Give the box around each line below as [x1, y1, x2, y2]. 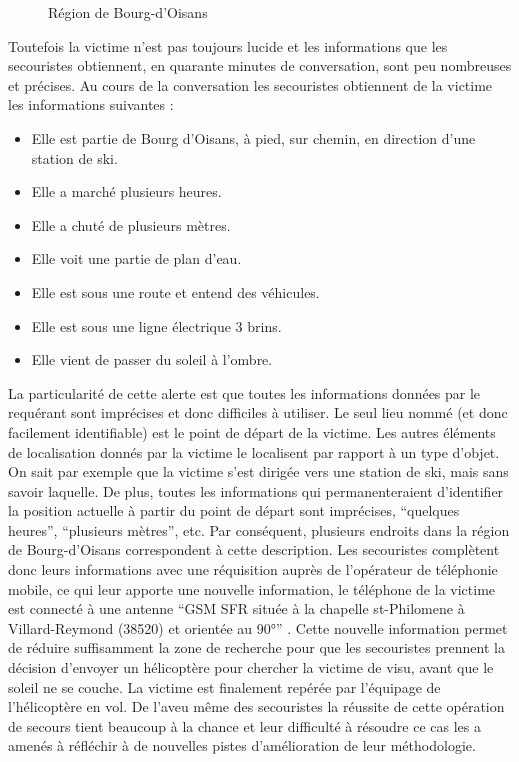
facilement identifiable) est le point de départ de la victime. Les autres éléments [8, 421, 496, 442]
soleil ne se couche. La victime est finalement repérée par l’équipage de [8, 676, 441, 697]
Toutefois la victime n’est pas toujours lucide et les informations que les [8, 35, 448, 56]
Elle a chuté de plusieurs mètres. [31, 214, 231, 235]
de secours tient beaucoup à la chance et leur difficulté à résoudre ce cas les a [8, 715, 481, 736]
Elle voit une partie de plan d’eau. [31, 248, 242, 269]
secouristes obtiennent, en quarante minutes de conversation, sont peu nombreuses [8, 55, 512, 76]
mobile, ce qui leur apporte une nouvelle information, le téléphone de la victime [8, 578, 496, 599]
